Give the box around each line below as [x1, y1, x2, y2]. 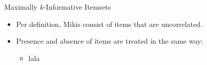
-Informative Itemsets [43, 2, 111, 12]
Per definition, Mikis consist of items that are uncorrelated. [16, 18, 202, 29]
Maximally [4, 2, 37, 12]
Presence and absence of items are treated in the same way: [16, 36, 203, 46]
